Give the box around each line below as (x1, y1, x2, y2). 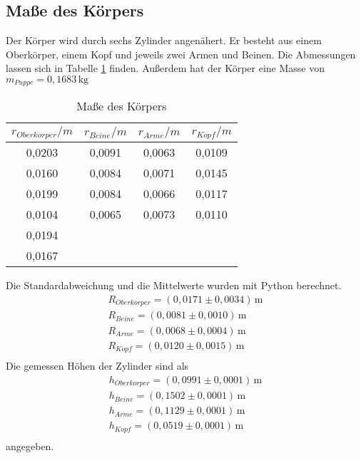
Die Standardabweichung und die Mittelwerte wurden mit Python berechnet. (6, 278, 342, 293)
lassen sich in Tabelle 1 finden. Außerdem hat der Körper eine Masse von (6, 61, 325, 76)
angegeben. (6, 438, 54, 453)
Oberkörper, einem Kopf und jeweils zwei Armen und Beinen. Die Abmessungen (6, 46, 356, 61)
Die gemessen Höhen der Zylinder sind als (6, 358, 189, 373)
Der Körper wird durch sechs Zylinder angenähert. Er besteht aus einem (6, 33, 322, 48)
